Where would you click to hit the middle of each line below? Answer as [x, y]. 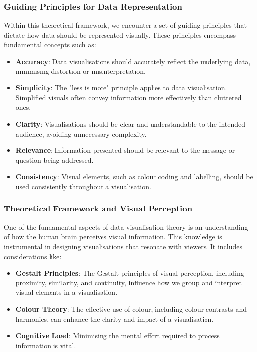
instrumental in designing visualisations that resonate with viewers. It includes [123, 246]
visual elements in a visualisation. [67, 292]
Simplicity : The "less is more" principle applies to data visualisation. [121, 88]
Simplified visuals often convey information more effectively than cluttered [128, 97]
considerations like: [33, 256]
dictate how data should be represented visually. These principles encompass [120, 35]
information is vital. [46, 345]
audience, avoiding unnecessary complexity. [81, 133]
